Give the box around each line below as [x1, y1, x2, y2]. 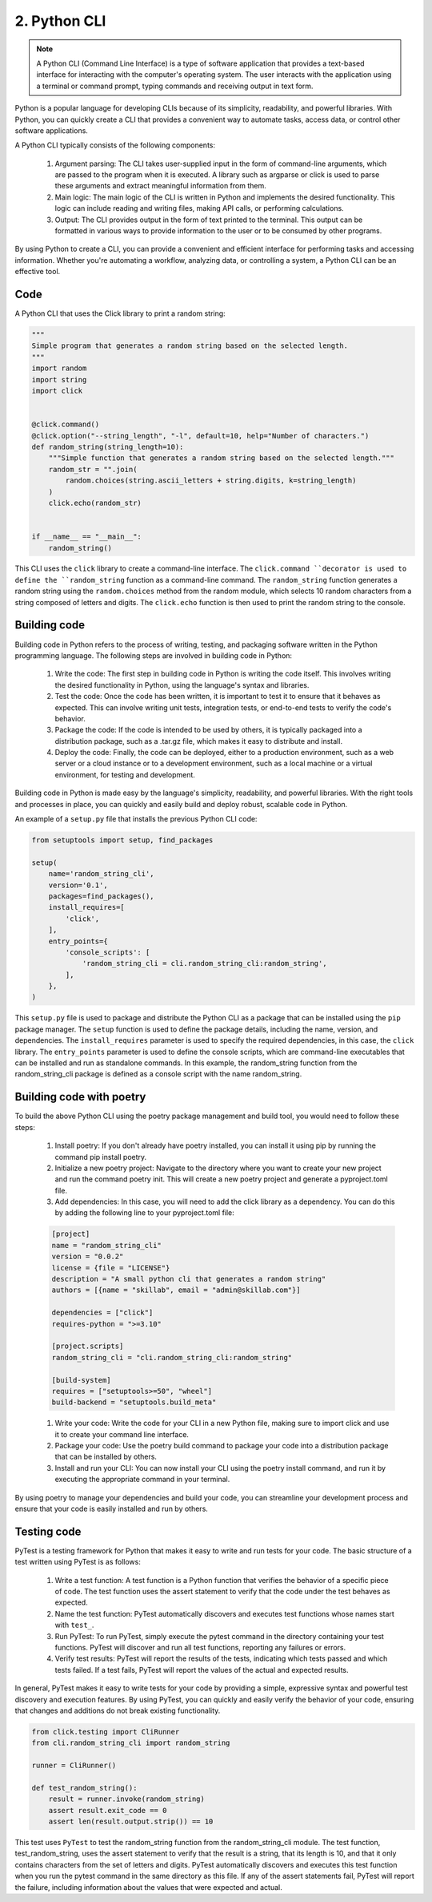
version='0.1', [48, 880, 108, 890]
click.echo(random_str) [48, 498, 142, 507]
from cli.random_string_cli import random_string [31, 1738, 230, 1747]
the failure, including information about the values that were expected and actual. [14, 1882, 283, 1892]
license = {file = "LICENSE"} [51, 1263, 170, 1272]
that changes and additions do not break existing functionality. [14, 1706, 221, 1715]
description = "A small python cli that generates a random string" [51, 1274, 326, 1283]
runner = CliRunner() [31, 1761, 117, 1771]
